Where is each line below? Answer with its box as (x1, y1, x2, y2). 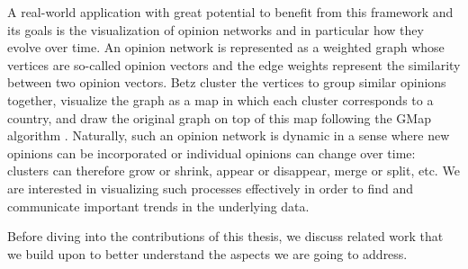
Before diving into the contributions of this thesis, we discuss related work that (7, 227, 444, 246)
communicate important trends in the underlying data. (7, 196, 310, 215)
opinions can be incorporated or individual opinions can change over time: (7, 143, 416, 162)
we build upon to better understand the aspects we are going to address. (7, 244, 408, 263)
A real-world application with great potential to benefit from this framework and (7, 3, 454, 21)
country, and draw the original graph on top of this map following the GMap (7, 108, 431, 127)
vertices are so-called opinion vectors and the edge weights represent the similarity (7, 55, 461, 74)
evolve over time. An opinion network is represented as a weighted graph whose (7, 38, 445, 57)
